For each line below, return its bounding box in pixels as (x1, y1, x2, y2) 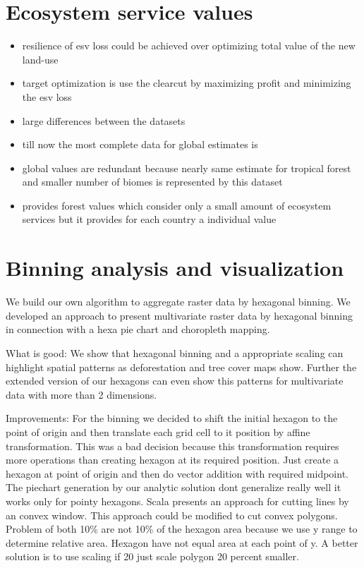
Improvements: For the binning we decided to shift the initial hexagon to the (6, 411, 338, 425)
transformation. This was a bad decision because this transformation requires (6, 438, 339, 453)
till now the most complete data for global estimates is (22, 137, 258, 152)
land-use (22, 52, 59, 66)
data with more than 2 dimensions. (6, 387, 157, 401)
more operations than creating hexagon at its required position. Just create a (6, 452, 339, 467)
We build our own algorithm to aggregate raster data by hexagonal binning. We (6, 294, 351, 309)
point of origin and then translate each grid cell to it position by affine (6, 424, 310, 439)
